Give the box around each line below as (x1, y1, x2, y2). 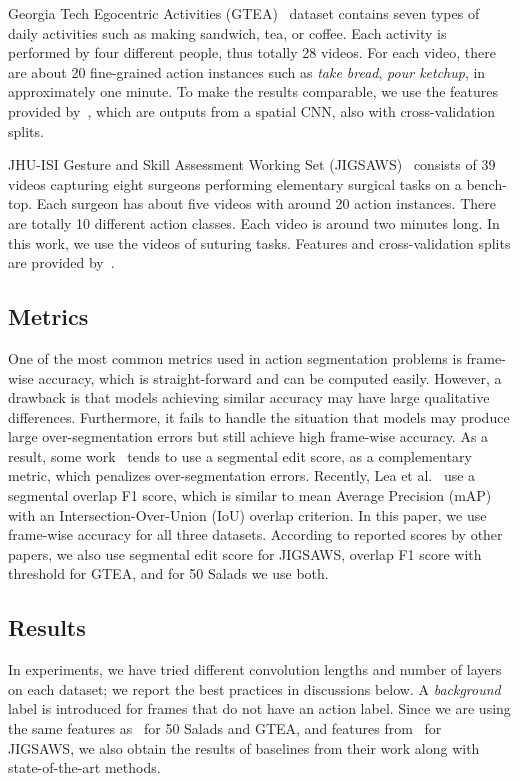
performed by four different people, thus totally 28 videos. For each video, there (8, 42, 496, 63)
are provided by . (8, 252, 115, 273)
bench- (466, 173, 507, 194)
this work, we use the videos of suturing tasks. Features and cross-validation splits (8, 232, 511, 253)
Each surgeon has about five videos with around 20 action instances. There (36, 193, 496, 214)
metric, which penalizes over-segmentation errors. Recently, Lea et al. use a (8, 465, 476, 486)
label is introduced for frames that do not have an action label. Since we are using (8, 698, 511, 719)
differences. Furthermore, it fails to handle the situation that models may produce (8, 406, 510, 427)
